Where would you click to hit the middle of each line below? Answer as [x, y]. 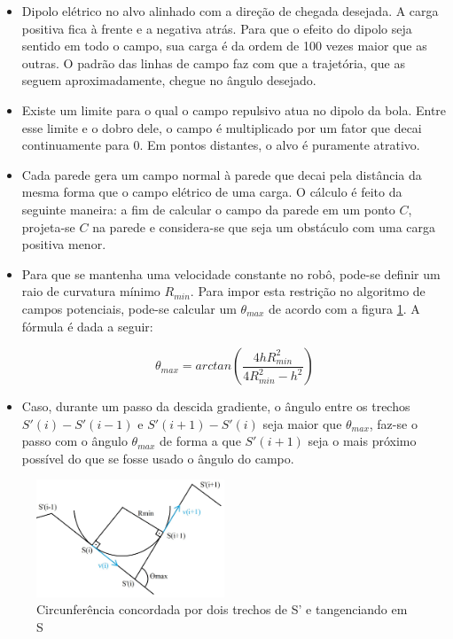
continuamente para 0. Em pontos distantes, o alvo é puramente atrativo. [221, 145]
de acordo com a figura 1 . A [344, 308]
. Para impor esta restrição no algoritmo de [308, 291]
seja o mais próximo [362, 441]
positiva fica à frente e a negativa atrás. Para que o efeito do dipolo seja [217, 28]
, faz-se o [393, 423]
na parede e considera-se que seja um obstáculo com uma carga [264, 226]
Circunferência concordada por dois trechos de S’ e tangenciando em [222, 609]
